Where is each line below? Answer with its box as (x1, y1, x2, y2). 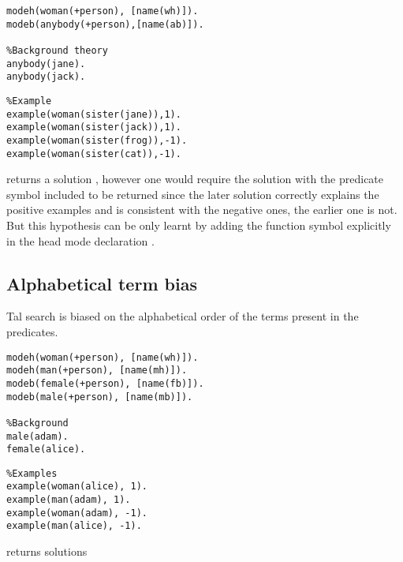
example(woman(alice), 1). (6, 481, 147, 493)
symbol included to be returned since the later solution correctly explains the (6, 185, 379, 202)
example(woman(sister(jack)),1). (6, 122, 181, 133)
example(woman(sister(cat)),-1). (6, 148, 181, 159)
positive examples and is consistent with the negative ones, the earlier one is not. (6, 201, 397, 218)
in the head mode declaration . (6, 232, 155, 249)
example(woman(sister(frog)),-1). (6, 134, 188, 146)
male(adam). (6, 430, 69, 442)
